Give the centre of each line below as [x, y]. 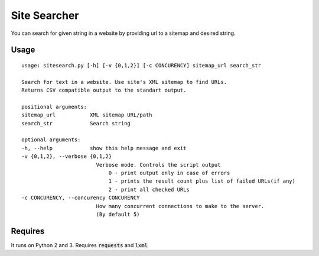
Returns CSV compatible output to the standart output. [104, 90]
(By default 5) [118, 214]
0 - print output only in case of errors [169, 173]
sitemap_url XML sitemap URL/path [87, 115]
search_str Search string [76, 123]
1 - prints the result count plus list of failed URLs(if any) [202, 181]
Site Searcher [45, 15]
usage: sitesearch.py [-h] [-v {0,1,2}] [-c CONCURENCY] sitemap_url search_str [141, 65]
